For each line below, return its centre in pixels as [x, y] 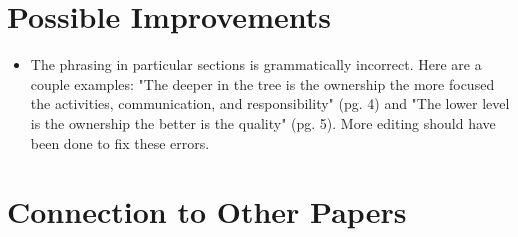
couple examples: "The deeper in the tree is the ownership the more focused [262, 83]
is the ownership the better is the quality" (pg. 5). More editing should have [263, 122]
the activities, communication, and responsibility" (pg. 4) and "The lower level [270, 103]
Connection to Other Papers [207, 211]
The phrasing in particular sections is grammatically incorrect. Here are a [256, 64]
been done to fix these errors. [120, 142]
